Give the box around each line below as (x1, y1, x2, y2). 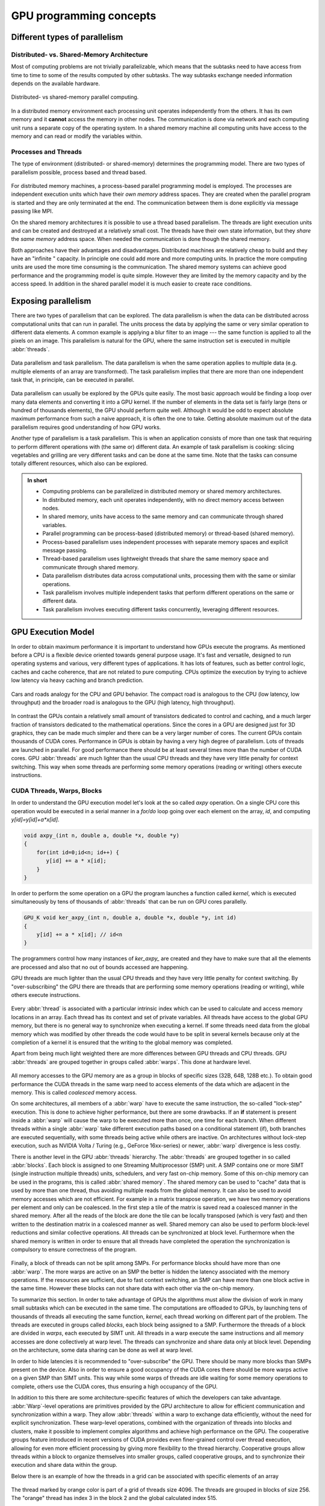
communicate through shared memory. (42, 563, 139, 570)
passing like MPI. (11, 208, 54, 215)
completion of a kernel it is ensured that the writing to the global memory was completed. (11, 1039, 233, 1046)
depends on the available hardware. (11, 80, 101, 87)
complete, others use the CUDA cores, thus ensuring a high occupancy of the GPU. (11, 1383, 218, 1390)
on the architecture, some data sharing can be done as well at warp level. (11, 1346, 193, 1354)
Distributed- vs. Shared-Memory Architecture (11, 50, 149, 58)
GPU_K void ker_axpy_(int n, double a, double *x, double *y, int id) (23, 914, 237, 921)
